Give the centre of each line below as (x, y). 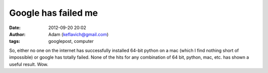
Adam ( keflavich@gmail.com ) (78, 34)
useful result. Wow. (29, 64)
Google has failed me (54, 13)
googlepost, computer (71, 41)
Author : (17, 34)
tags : (15, 41)
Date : (15, 28)
